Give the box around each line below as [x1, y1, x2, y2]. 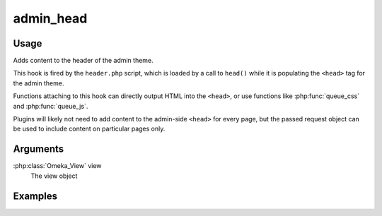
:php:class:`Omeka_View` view [13, 162, 102, 170]
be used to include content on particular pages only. [13, 124, 166, 133]
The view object [30, 172, 78, 180]
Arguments [13, 143, 64, 155]
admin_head [13, 11, 88, 26]
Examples [13, 190, 58, 202]
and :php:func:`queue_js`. [13, 102, 88, 110]
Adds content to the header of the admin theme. [13, 56, 154, 65]
